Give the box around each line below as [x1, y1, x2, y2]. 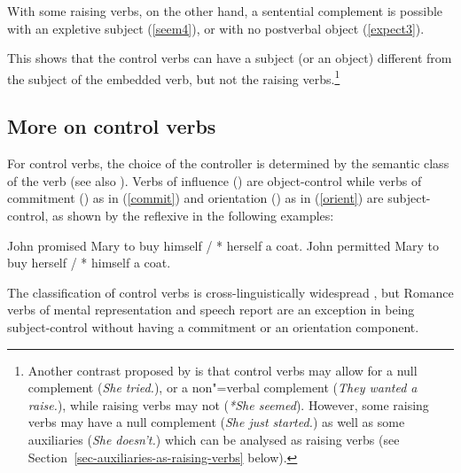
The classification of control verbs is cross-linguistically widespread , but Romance [7, 283, 454, 301]
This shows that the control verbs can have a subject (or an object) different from [7, 49, 452, 67]
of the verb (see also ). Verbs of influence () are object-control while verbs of [7, 171, 422, 190]
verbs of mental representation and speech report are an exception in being [7, 300, 415, 319]
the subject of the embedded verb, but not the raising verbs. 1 [7, 66, 340, 88]
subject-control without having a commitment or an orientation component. [7, 317, 419, 336]
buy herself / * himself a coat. [7, 253, 171, 272]
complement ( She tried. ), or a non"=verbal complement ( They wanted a [27, 378, 418, 397]
